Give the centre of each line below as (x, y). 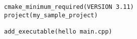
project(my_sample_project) (51, 15)
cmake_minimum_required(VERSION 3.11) (69, 7)
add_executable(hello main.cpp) (58, 31)
